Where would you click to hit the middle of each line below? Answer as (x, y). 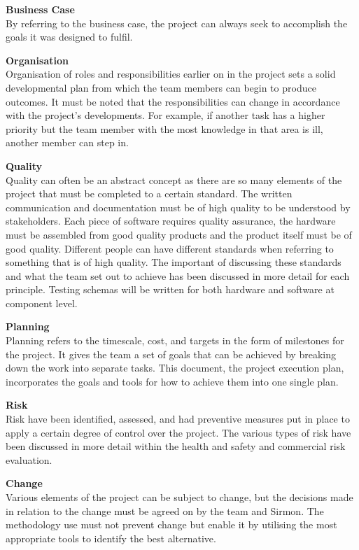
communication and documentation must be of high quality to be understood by (178, 207)
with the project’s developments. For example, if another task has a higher (166, 115)
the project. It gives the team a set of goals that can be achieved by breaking (171, 354)
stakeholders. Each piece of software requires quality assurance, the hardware (171, 221)
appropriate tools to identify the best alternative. (111, 538)
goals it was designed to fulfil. (69, 37)
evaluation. (29, 459)
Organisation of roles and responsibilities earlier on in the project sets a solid (171, 74)
